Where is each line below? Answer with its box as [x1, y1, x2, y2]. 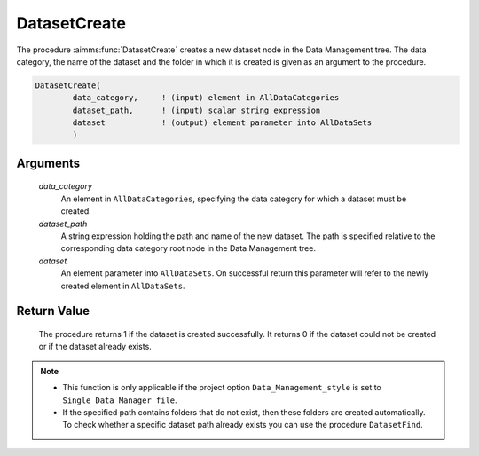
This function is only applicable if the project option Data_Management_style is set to [62, 382, 381, 393]
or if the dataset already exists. [38, 342, 153, 352]
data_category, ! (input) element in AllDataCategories [72, 93, 340, 103]
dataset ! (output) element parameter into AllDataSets [72, 118, 373, 128]
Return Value [16, 303, 90, 318]
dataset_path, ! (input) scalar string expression [72, 105, 321, 115]
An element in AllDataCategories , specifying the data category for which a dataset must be [60, 193, 407, 204]
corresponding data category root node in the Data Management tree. [60, 243, 317, 254]
